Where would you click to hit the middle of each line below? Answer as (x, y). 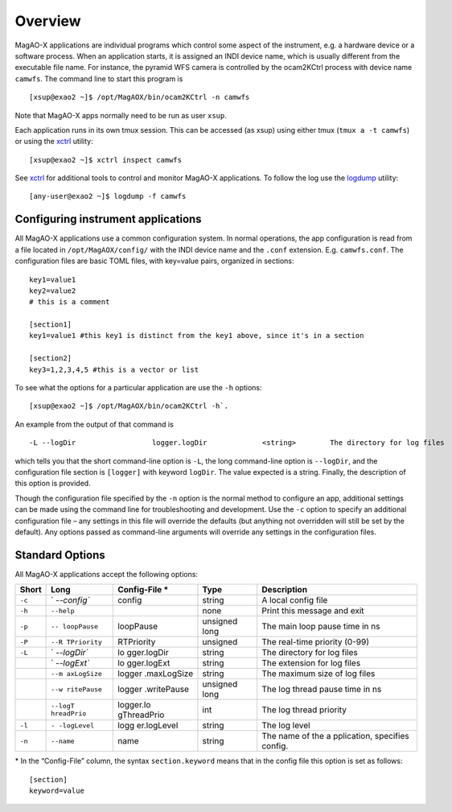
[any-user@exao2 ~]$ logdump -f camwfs (108, 196)
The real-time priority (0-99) (316, 642)
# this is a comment (70, 302)
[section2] (51, 359)
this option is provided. (53, 484)
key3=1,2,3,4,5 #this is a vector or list (114, 369)
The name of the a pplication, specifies (335, 736)
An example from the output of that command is (95, 424)
